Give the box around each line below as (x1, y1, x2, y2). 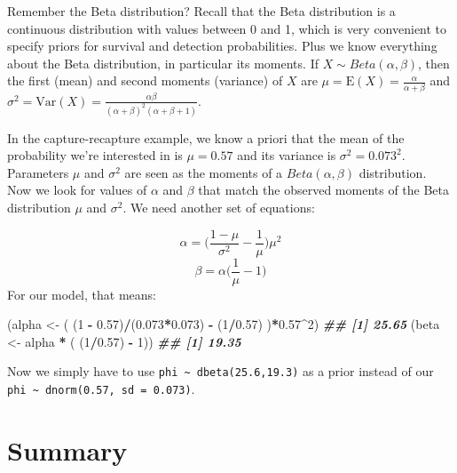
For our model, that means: (7, 285, 156, 303)
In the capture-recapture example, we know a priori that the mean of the (7, 128, 405, 147)
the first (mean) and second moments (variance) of (7, 71, 283, 90)
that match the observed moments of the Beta (198, 180, 450, 199)
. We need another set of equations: (122, 197, 315, 216)
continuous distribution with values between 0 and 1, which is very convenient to (7, 19, 447, 37)
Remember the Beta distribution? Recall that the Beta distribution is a (7, 2, 396, 20)
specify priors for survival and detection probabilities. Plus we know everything (7, 36, 437, 55)
